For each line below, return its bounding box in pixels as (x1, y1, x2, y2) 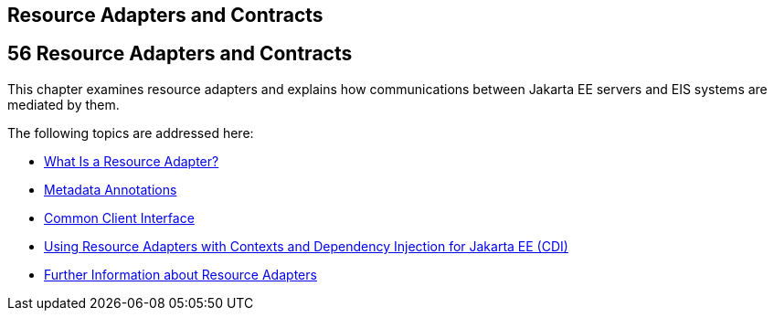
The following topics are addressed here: (7, 124, 254, 141)
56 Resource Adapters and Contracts (7, 42, 353, 66)
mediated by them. (7, 96, 120, 112)
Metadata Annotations (44, 181, 177, 197)
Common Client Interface (44, 209, 195, 226)
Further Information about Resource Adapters (44, 266, 317, 282)
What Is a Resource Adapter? (44, 153, 219, 169)
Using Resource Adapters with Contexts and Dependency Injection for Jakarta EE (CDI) (44, 238, 568, 254)
